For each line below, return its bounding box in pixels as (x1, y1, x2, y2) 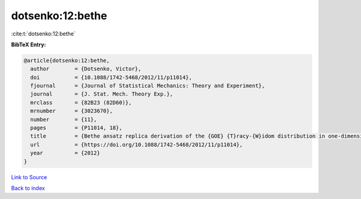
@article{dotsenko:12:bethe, (23, 57, 110, 64)
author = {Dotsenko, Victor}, (30, 66, 141, 72)
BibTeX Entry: (11, 41, 46, 48)
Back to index (11, 184, 45, 192)
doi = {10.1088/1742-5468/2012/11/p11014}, (30, 74, 193, 81)
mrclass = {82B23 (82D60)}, (30, 99, 132, 106)
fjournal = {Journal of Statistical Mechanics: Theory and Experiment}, (30, 82, 265, 90)
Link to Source (11, 173, 48, 180)
